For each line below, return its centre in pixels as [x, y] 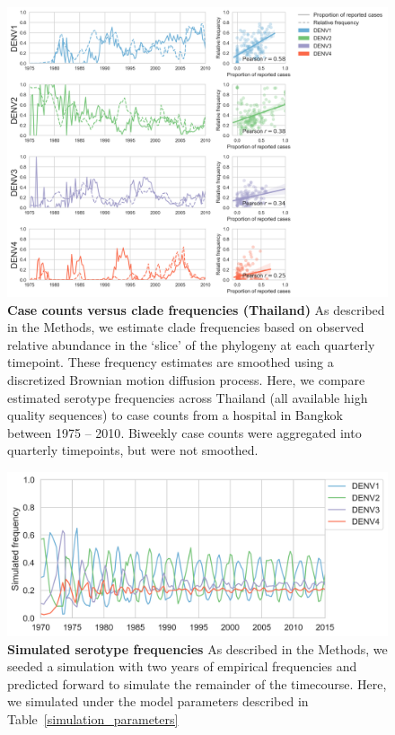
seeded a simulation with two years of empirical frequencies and [182, 666]
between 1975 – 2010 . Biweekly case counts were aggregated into [184, 432]
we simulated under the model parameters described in [158, 701]
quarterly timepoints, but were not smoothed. [133, 450]
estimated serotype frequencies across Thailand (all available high [188, 397]
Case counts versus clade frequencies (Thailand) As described [196, 309]
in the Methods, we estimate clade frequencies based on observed [186, 327]
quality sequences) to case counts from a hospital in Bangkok [175, 415]
